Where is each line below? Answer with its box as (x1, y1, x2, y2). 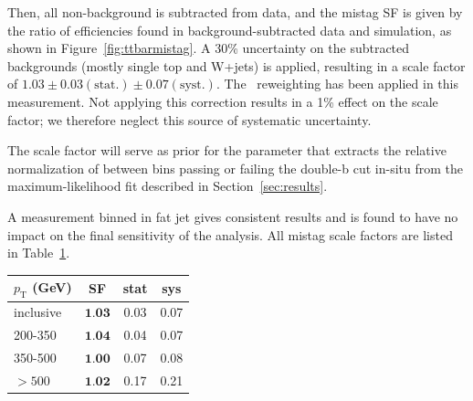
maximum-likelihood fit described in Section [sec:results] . (7, 176, 328, 195)
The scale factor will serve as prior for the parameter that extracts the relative (7, 141, 447, 160)
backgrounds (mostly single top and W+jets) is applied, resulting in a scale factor (7, 56, 466, 75)
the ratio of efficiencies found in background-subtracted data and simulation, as (7, 20, 452, 39)
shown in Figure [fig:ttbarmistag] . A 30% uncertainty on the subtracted (7, 38, 410, 58)
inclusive (14, 302, 62, 322)
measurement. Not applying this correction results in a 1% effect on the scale (7, 91, 438, 111)
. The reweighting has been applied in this (215, 74, 458, 93)
